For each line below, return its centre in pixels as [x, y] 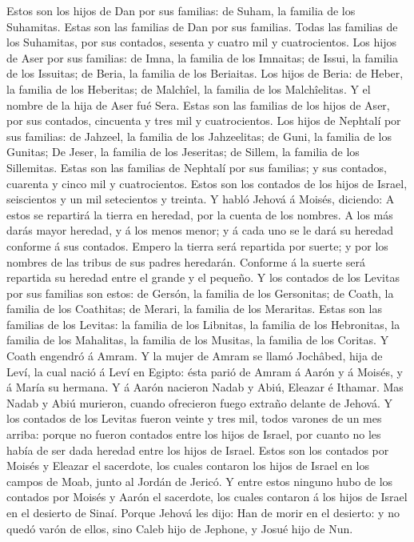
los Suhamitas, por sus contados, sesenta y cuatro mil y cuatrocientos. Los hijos [201, 42]
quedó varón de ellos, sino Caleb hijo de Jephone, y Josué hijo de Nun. [180, 528]
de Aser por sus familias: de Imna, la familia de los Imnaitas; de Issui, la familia [202, 57]
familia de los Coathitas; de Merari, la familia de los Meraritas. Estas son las [194, 309]
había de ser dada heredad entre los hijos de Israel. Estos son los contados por [198, 450]
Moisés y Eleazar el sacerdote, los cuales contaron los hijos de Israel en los [188, 466]
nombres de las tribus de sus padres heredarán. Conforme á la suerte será [186, 261]
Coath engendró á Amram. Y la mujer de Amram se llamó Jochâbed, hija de [195, 356]
